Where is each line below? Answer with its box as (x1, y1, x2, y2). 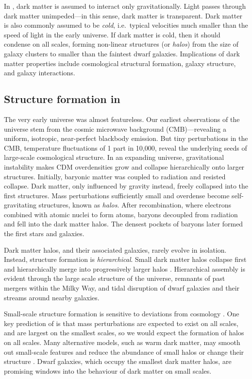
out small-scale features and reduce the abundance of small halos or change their (4, 346, 244, 357)
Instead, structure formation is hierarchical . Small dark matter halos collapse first (4, 254, 247, 264)
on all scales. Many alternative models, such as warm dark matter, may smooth (4, 337, 240, 347)
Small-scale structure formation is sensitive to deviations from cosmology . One (4, 309, 239, 319)
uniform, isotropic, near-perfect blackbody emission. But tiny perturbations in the (4, 133, 248, 143)
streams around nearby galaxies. (4, 292, 100, 302)
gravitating (4, 200, 36, 210)
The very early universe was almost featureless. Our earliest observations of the (4, 114, 240, 124)
